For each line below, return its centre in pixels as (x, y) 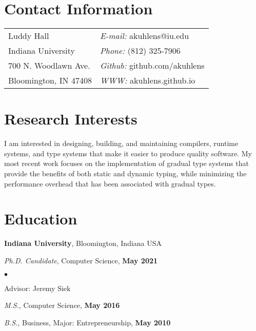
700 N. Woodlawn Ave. (49, 66)
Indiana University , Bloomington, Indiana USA (83, 243)
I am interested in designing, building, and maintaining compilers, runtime (121, 143)
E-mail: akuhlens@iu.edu (144, 36)
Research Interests (71, 119)
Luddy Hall (29, 36)
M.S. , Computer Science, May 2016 (62, 305)
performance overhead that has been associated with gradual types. (110, 183)
